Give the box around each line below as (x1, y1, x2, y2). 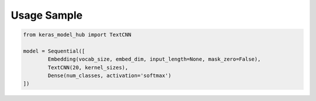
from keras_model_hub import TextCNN (23, 32, 132, 38)
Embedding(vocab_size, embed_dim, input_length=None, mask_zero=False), (47, 56, 261, 62)
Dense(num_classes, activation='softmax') (47, 72, 172, 79)
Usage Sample (11, 9, 83, 22)
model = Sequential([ (23, 47, 85, 54)
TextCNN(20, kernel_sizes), (47, 64, 129, 71)
